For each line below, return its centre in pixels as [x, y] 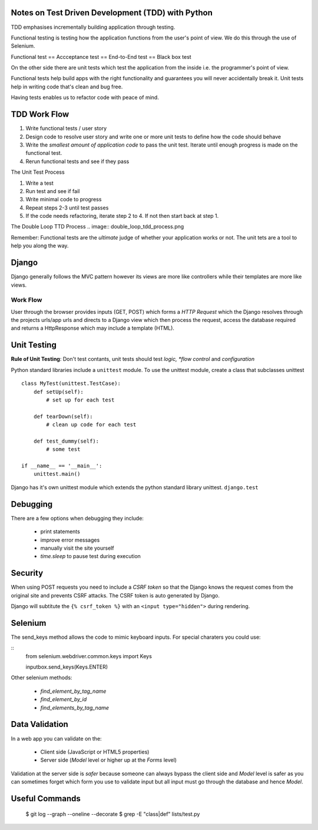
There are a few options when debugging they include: [77, 518]
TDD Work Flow [40, 114]
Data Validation [40, 724]
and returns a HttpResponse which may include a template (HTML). [93, 328]
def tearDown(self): [63, 416]
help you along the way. [40, 246]
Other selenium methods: [42, 678]
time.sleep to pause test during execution [91, 556]
